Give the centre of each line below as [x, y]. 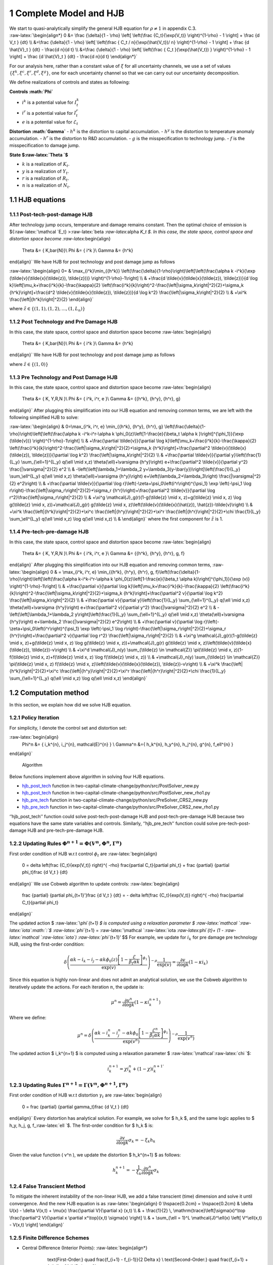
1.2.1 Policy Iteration [34, 718]
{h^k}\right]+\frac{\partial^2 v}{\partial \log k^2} [173, 593]
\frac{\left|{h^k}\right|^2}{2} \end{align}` [51, 300]
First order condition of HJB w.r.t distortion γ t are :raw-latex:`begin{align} [86, 1096]
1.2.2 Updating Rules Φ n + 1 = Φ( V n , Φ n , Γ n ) [66, 843]
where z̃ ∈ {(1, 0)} [29, 364]
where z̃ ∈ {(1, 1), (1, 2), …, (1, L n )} [47, 309]
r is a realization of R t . [45, 179]
